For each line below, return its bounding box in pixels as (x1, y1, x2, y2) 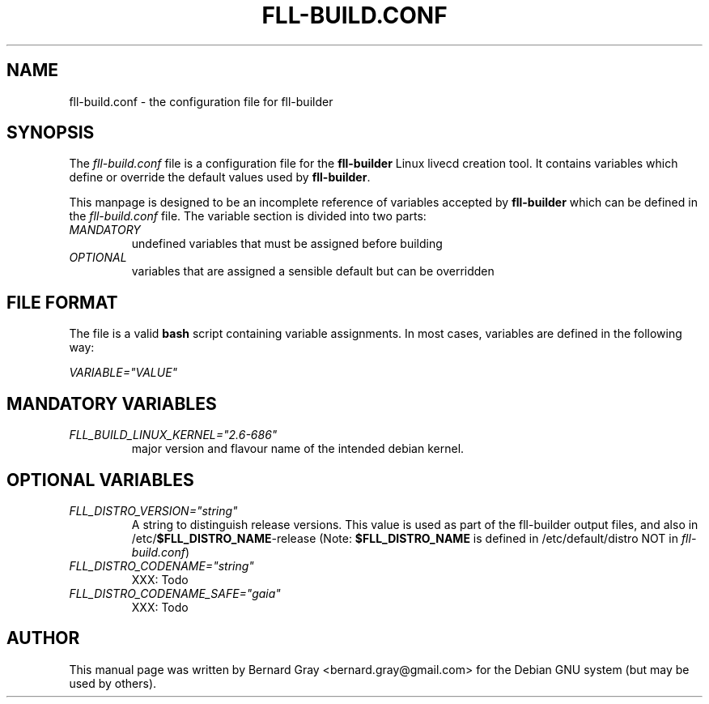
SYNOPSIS (6, 122, 95, 143)
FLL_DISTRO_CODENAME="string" (69, 558, 254, 573)
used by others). (69, 676, 157, 690)
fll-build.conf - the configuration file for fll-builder (69, 94, 333, 109)
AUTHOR (6, 628, 80, 649)
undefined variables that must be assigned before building (131, 237, 443, 251)
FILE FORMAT (6, 292, 118, 313)
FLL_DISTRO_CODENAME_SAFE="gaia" (69, 586, 281, 600)
